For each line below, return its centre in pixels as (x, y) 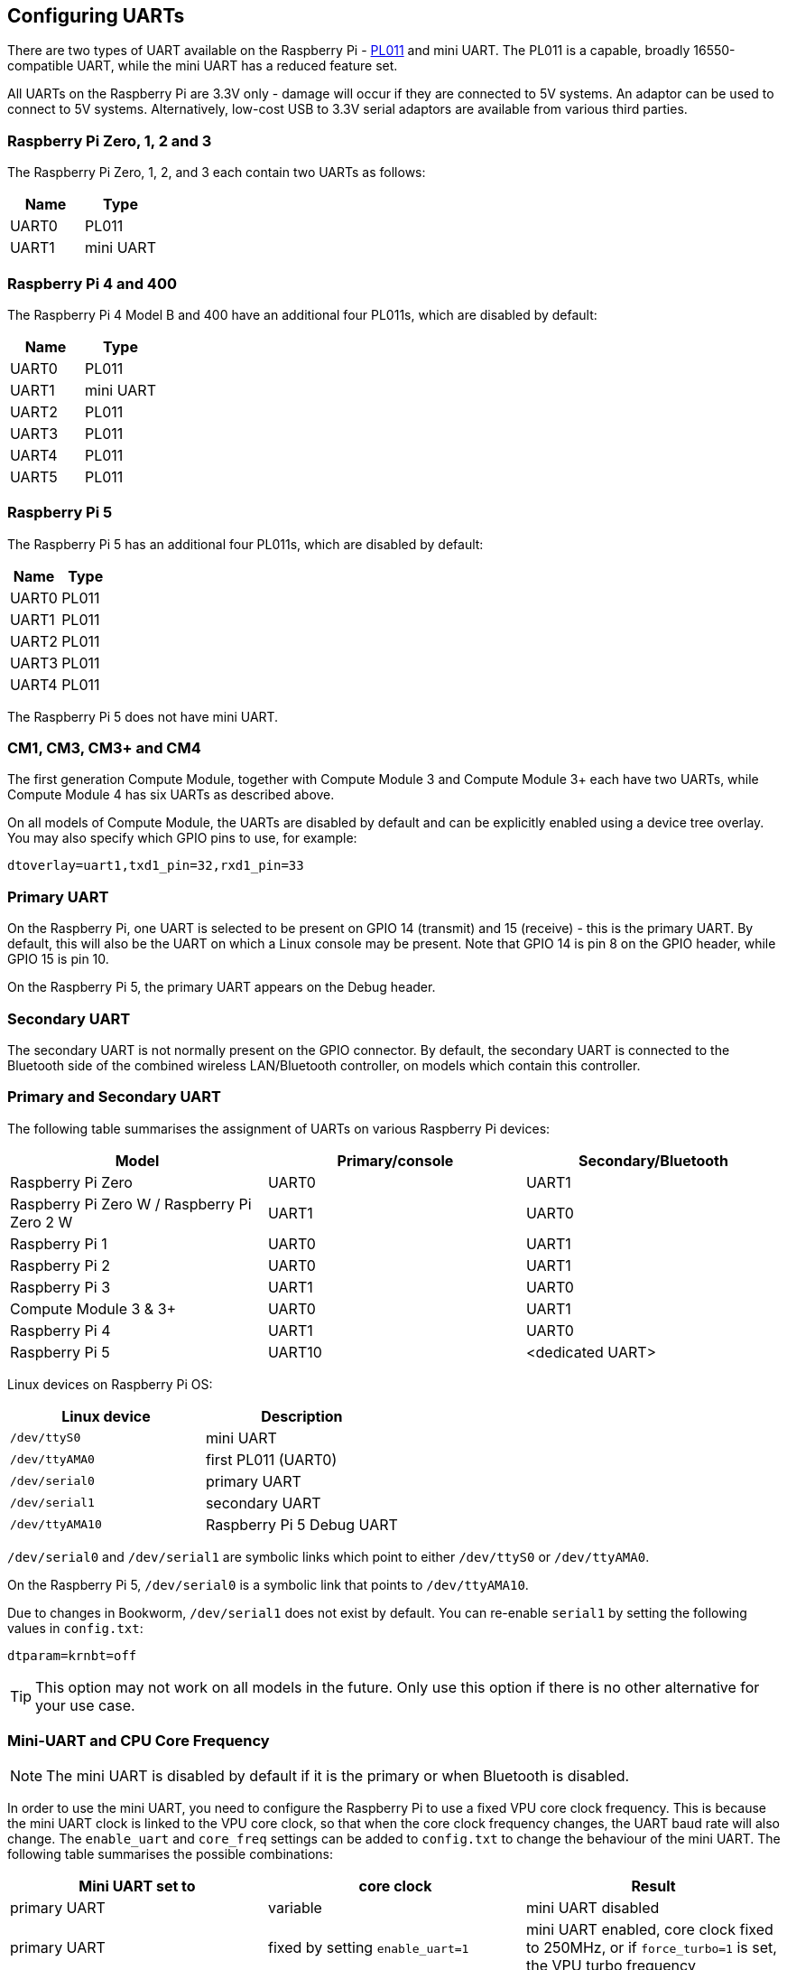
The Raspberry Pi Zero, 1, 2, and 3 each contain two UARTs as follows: (217, 173)
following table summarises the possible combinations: (171, 1854)
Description (302, 1416)
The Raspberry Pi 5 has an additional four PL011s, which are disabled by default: (245, 544)
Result (653, 1886)
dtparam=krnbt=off (72, 1655)
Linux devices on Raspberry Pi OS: (110, 1384)
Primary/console (395, 1160)
